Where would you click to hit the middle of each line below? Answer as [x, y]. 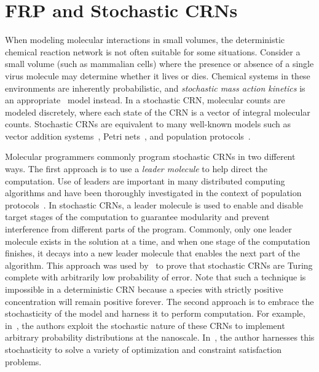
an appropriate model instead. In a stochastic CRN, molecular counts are [145, 100]
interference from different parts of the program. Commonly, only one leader [148, 229]
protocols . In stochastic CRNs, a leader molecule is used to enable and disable [154, 204]
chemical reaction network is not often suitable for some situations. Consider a [153, 51]
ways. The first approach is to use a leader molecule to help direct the [136, 169]
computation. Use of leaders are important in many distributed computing [145, 180]
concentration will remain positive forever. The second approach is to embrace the [159, 301]
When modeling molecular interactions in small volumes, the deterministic [145, 40]
